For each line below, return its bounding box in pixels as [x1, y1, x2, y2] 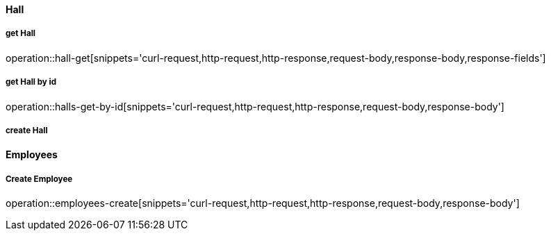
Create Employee [6, 174, 73, 184]
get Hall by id [6, 77, 57, 87]
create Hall [6, 125, 48, 135]
